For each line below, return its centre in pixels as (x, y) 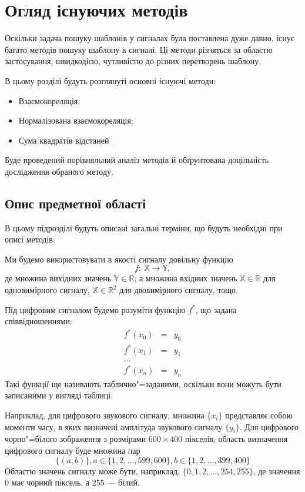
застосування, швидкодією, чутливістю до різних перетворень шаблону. (133, 61)
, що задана (216, 309)
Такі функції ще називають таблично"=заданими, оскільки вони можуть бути (143, 383)
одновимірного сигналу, (47, 290)
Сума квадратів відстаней (64, 140)
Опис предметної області (75, 203)
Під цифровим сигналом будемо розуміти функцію (95, 309)
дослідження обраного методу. (59, 171)
